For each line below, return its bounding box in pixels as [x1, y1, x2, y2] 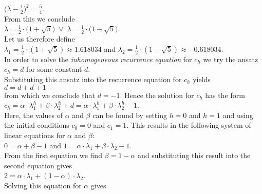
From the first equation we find [4, 150, 102, 161]
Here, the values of [4, 109, 63, 120]
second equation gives [4, 160, 72, 170]
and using [222, 109, 253, 120]
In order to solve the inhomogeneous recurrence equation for [4, 53, 192, 64]
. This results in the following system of [126, 120, 251, 130]
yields [193, 74, 211, 85]
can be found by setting [92, 109, 167, 120]
